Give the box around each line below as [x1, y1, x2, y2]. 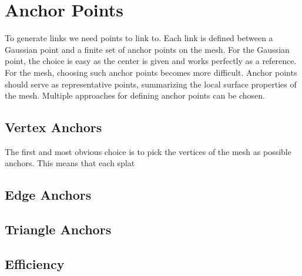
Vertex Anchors [5, 118, 102, 136]
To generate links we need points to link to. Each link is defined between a [5, 32, 273, 44]
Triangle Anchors [5, 220, 112, 238]
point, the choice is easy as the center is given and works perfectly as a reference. [5, 55, 297, 67]
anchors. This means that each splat [5, 157, 135, 169]
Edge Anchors [5, 186, 92, 204]
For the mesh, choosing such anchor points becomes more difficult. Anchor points [5, 66, 297, 78]
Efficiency [5, 255, 65, 273]
